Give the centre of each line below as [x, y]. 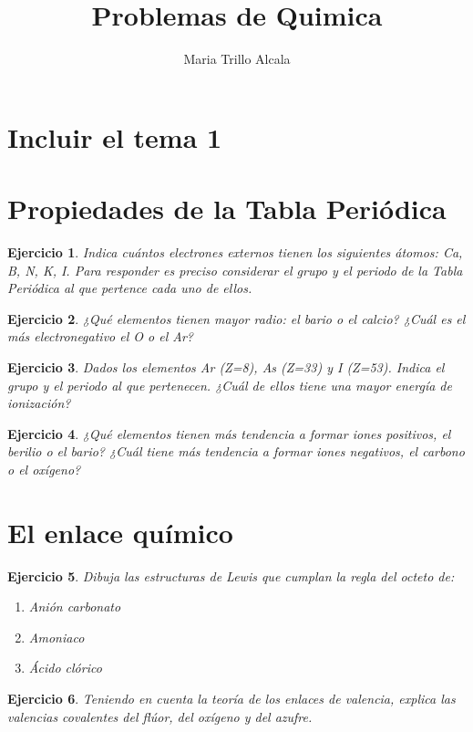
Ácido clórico [65, 668]
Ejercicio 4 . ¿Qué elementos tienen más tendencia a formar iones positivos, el [229, 433]
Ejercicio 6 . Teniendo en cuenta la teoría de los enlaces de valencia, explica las [231, 699]
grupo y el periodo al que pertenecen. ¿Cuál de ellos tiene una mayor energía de [230, 385]
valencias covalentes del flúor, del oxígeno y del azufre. [160, 716]
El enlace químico [120, 532]
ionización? [39, 403]
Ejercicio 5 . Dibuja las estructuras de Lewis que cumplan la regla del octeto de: [231, 575]
